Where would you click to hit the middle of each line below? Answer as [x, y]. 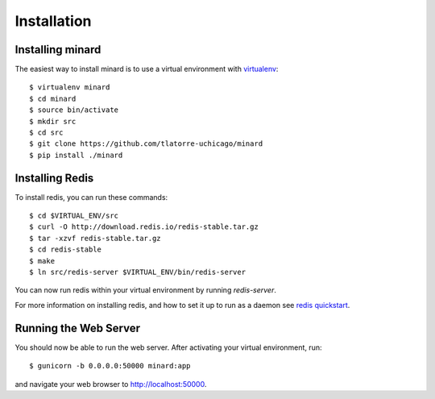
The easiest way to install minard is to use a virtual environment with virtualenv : [147, 69]
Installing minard [58, 50]
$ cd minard [53, 98]
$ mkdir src [53, 121]
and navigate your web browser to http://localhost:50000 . [111, 384]
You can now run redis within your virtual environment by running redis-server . [146, 290]
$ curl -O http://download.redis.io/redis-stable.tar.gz [144, 227]
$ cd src [46, 133]
